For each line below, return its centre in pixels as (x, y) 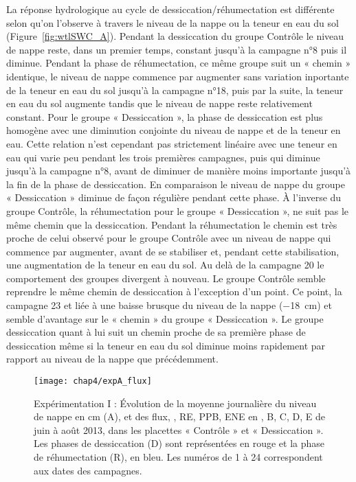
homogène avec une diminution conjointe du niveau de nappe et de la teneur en (174, 130)
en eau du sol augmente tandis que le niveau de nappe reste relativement (159, 103)
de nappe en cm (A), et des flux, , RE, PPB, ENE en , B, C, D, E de (179, 416)
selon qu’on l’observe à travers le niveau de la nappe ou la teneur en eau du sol (173, 22)
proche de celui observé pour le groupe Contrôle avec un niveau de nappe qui (169, 238)
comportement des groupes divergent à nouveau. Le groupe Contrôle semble (166, 278)
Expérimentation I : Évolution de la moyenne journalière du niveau (175, 403)
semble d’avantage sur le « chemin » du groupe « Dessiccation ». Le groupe (165, 318)
